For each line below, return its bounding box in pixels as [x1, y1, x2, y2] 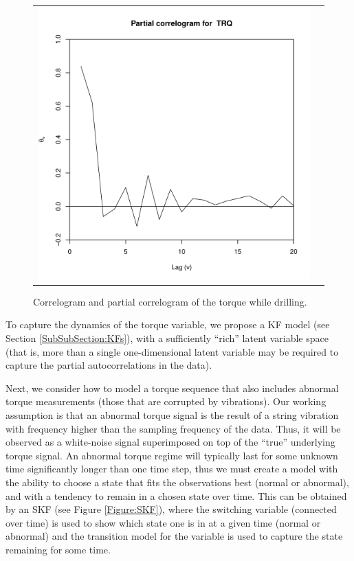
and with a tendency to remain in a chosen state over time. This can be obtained [5, 488, 347, 503]
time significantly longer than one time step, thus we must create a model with [5, 461, 338, 476]
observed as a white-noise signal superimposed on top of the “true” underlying [5, 435, 335, 449]
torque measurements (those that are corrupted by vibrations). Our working [5, 394, 327, 409]
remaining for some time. [5, 542, 111, 556]
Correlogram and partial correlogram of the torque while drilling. [33, 294, 307, 308]
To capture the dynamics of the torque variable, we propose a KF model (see [5, 317, 330, 332]
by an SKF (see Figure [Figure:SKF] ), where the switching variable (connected [5, 502, 337, 516]
